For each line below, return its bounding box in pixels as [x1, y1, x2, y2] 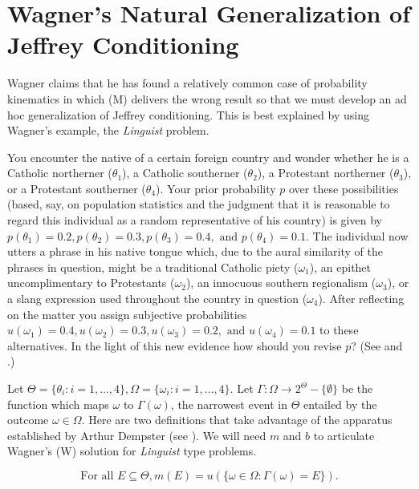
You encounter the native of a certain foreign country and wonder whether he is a [7, 148, 409, 165]
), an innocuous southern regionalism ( [185, 274, 376, 291]
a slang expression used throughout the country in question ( [7, 290, 307, 307]
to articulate [313, 426, 375, 443]
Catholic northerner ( [7, 164, 112, 181]
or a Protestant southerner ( [7, 180, 146, 196]
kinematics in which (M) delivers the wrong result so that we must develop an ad [7, 90, 407, 107]
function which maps [7, 395, 109, 412]
